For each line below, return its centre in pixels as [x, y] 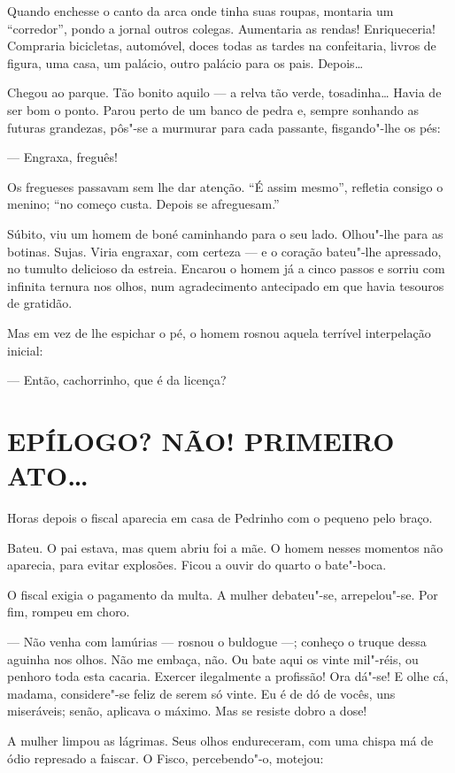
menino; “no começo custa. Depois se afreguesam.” [143, 204]
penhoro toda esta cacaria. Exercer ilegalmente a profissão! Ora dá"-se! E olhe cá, [228, 676]
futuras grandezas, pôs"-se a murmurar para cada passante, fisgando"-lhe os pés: [224, 127]
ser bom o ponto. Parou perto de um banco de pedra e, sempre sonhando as [213, 109]
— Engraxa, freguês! [62, 157]
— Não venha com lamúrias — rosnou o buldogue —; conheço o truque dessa [217, 641]
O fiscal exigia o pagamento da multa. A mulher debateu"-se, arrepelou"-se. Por [223, 594]
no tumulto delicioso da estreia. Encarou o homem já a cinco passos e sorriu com [226, 268]
